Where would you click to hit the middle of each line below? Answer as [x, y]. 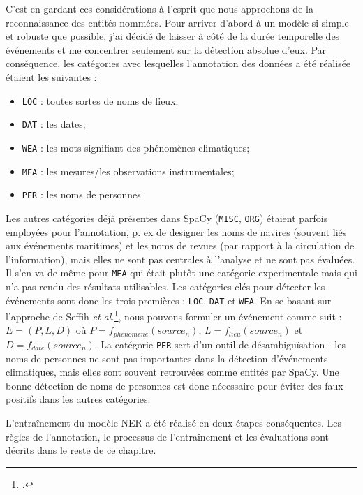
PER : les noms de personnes [81, 194]
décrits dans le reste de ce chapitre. [81, 450]
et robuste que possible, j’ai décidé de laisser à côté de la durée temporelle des [173, 36]
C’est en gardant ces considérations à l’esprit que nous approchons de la [160, 8]
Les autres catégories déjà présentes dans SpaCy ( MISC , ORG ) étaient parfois [167, 217]
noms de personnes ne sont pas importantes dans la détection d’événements [167, 358]
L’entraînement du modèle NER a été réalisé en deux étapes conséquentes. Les [174, 422]
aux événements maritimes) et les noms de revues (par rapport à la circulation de [180, 245]
